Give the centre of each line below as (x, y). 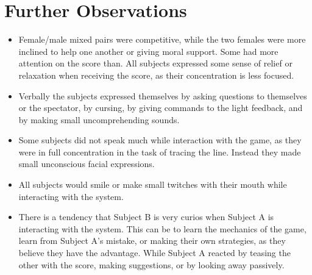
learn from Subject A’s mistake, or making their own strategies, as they (152, 241)
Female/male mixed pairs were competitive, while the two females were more (162, 39)
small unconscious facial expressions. (87, 164)
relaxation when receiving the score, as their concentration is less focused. (156, 75)
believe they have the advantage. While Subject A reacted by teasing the (154, 253)
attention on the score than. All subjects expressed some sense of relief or (155, 63)
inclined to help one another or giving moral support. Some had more (148, 51)
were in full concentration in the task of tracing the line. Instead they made (160, 152)
